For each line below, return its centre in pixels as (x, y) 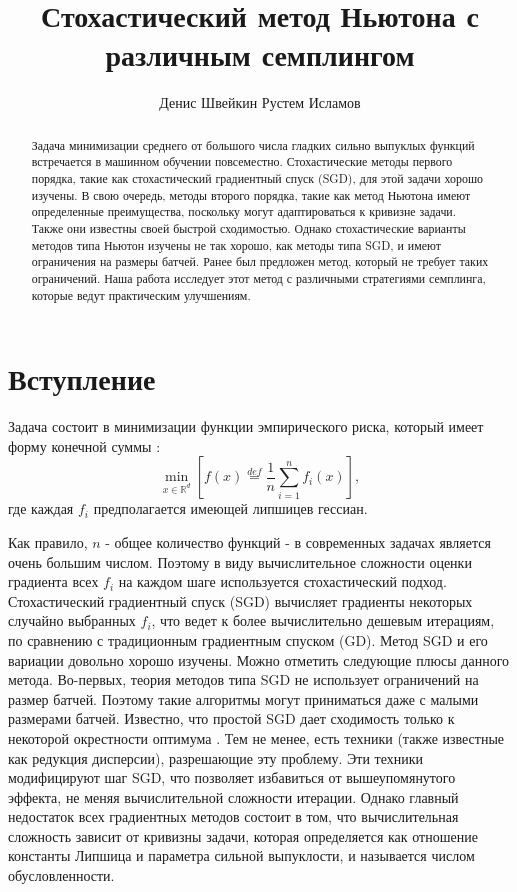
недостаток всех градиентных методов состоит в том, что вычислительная (233, 816)
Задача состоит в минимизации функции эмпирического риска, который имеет (246, 426)
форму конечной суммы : (84, 445)
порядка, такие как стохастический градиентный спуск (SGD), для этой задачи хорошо (257, 178)
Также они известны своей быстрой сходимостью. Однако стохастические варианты (248, 227)
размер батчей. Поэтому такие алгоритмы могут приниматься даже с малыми (243, 698)
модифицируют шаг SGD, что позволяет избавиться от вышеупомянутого (232, 777)
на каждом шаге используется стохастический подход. (282, 581)
